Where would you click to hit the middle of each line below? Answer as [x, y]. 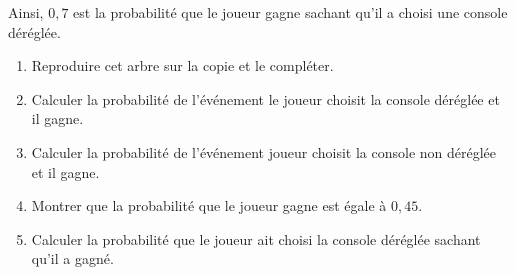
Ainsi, [26, 12]
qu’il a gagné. [72, 258]
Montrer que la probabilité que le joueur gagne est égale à [209, 205]
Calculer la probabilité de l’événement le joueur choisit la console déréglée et [265, 98]
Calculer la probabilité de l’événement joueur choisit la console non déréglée [264, 151]
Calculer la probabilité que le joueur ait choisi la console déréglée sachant [256, 238]
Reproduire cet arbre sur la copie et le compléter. [182, 65]
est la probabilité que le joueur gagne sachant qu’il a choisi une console [290, 12]
